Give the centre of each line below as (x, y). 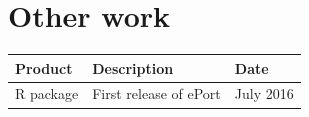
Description (133, 67)
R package (47, 93)
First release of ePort (156, 93)
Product (44, 67)
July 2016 (264, 93)
